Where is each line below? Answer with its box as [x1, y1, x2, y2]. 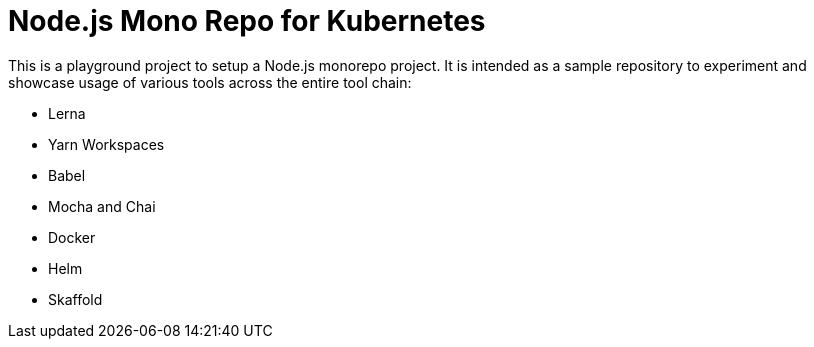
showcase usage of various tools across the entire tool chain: [8, 73, 412, 91]
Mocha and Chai [48, 197, 156, 215]
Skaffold [48, 290, 103, 308]
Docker [48, 228, 96, 246]
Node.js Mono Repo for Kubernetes [8, 4, 486, 38]
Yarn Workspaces [48, 135, 165, 153]
